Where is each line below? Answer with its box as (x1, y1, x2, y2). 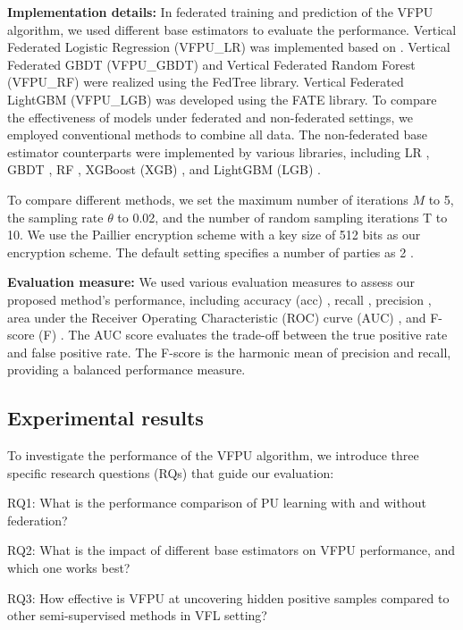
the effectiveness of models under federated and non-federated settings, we (7, 107, 413, 126)
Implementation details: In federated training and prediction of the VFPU (7, 3, 434, 21)
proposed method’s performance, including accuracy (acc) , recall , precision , (7, 290, 432, 308)
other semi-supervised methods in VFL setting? (7, 606, 267, 625)
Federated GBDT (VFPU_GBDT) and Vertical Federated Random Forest (7, 55, 416, 73)
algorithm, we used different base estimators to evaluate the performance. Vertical (7, 20, 457, 38)
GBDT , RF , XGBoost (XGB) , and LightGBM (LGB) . (7, 160, 321, 179)
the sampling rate (7, 207, 104, 226)
